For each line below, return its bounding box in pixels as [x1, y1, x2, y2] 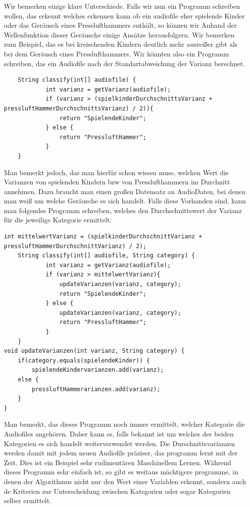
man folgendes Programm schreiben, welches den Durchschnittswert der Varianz [4, 205, 242, 215]
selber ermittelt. [4, 495, 51, 506]
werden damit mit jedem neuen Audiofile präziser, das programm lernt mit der [4, 448, 238, 458]
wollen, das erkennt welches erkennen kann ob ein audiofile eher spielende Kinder [4, 10, 245, 20]
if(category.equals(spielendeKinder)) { [17, 357, 150, 364]
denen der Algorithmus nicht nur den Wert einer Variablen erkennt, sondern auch [4, 476, 246, 486]
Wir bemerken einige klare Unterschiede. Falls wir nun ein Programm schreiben [4, 1, 240, 11]
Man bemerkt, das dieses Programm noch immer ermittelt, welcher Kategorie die [4, 419, 245, 429]
